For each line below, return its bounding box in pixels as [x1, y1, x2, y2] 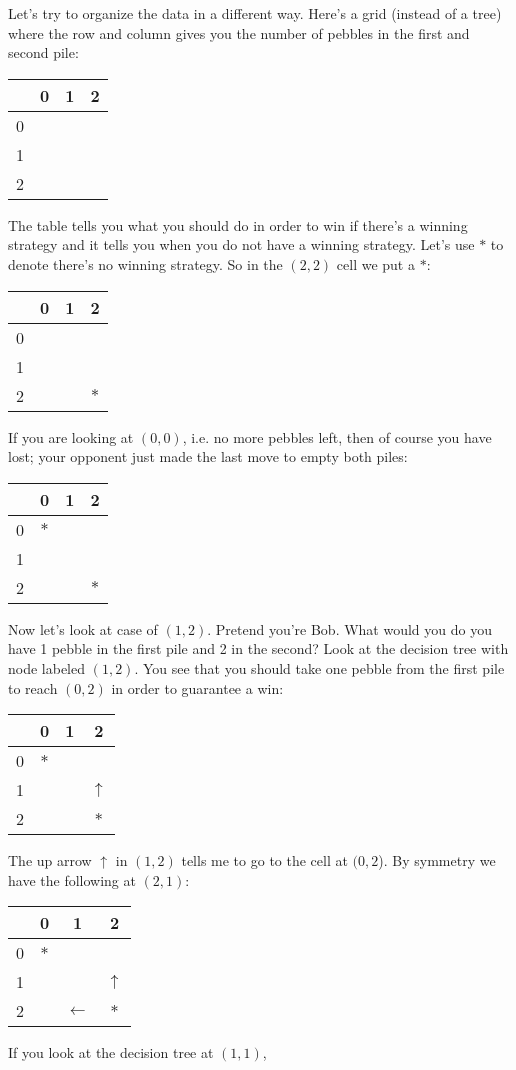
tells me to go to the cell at [181, 850, 348, 871]
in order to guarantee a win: [111, 677, 284, 698]
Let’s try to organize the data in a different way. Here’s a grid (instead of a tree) [8, 3, 502, 23]
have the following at [8, 869, 136, 890]
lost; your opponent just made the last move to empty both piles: [8, 446, 408, 467]
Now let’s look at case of [8, 618, 158, 639]
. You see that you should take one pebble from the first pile [134, 657, 505, 678]
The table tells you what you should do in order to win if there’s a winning [8, 214, 468, 235]
